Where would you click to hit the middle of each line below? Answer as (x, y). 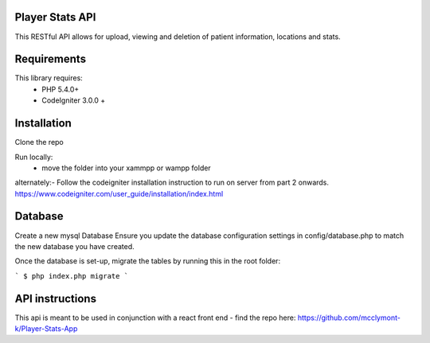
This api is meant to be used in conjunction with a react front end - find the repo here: (155, 318)
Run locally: (34, 157)
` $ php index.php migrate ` (72, 276)
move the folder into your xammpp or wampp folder (126, 168)
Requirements (51, 59)
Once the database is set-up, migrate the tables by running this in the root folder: (148, 261)
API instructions (56, 298)
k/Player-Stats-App (46, 329)
